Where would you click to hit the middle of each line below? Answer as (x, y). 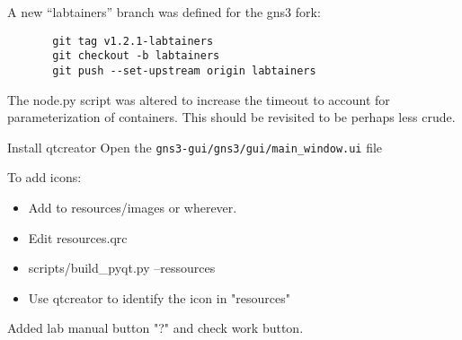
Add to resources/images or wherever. (133, 207)
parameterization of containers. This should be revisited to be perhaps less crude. (231, 117)
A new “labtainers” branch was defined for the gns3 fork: (164, 12)
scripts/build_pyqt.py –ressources (122, 268)
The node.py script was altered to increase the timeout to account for (199, 99)
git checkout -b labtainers (136, 56)
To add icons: (44, 177)
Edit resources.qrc (78, 237)
